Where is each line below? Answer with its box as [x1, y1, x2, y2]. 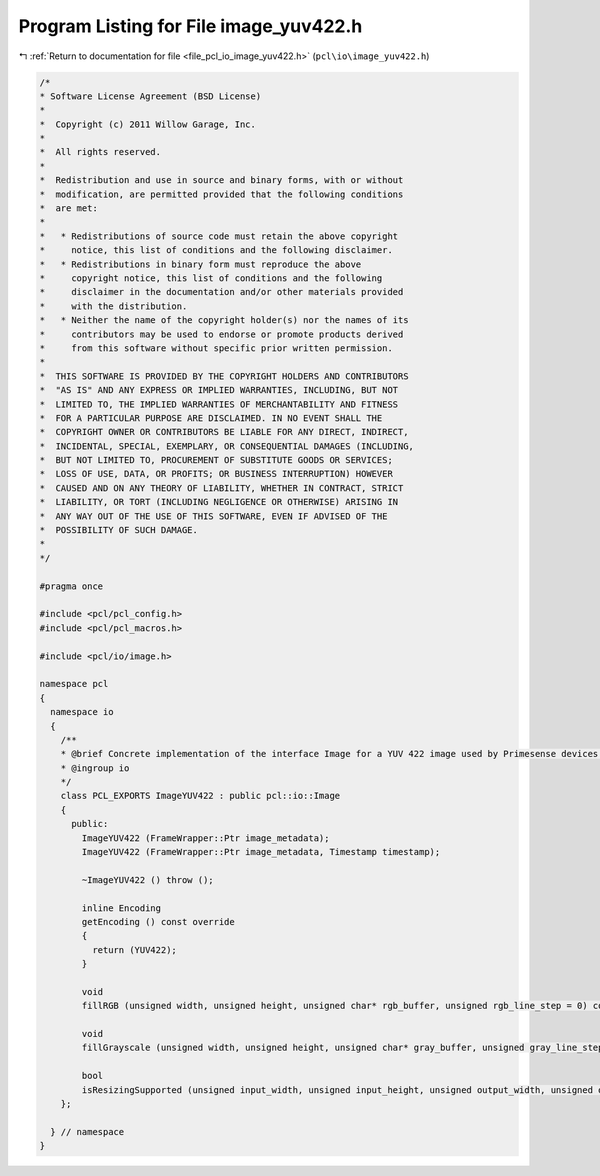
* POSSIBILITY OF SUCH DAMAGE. [39, 525, 199, 536]
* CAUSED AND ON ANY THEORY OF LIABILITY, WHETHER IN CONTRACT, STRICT [39, 482, 404, 494]
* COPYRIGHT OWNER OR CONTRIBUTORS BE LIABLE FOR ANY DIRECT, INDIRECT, [39, 426, 409, 438]
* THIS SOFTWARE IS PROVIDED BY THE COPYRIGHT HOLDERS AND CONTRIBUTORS [39, 370, 409, 382]
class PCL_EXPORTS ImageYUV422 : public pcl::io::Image [60, 790, 341, 802]
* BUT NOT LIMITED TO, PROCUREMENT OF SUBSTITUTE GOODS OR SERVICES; [39, 455, 394, 466]
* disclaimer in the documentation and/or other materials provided [39, 286, 404, 298]
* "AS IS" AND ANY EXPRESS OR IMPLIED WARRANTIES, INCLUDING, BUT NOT [39, 385, 399, 396]
